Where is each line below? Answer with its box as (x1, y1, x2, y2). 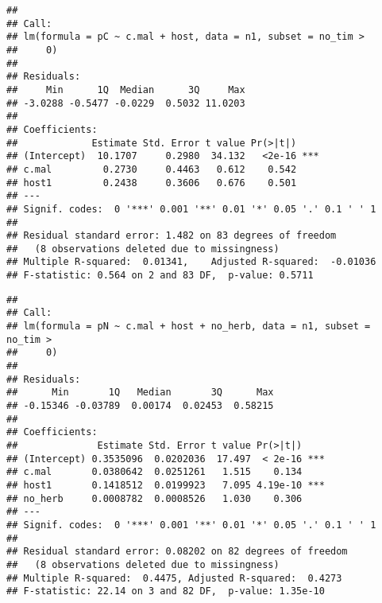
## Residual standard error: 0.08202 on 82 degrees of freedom (6, 546, 348, 558)
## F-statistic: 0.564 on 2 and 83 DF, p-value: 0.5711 (6, 270, 314, 282)
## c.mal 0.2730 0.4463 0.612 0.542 (6, 163, 297, 175)
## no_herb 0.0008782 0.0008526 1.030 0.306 (6, 492, 303, 504)
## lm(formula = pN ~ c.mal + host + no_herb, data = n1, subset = (6, 321, 371, 333)
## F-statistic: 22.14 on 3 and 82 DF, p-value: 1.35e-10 (6, 585, 325, 597)
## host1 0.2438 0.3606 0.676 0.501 (6, 177, 297, 189)
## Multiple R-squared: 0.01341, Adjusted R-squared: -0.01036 (6, 256, 376, 268)
